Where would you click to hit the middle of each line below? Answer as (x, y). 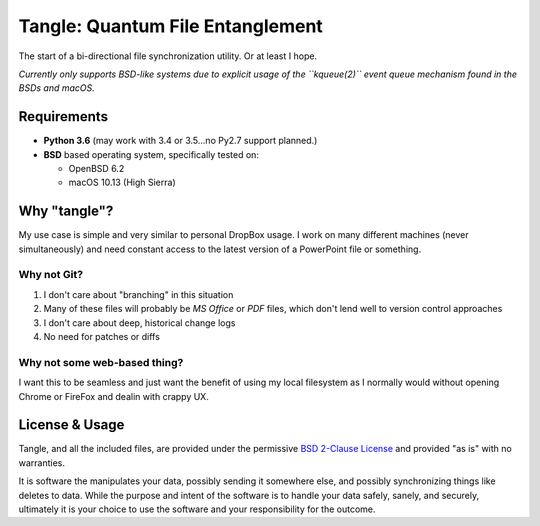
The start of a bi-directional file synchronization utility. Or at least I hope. (168, 56)
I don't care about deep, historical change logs (139, 322)
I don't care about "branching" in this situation (138, 294)
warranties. (41, 462)
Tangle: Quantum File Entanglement (171, 26)
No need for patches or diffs (101, 337)
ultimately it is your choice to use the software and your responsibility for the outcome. (197, 509)
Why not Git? (51, 275)
